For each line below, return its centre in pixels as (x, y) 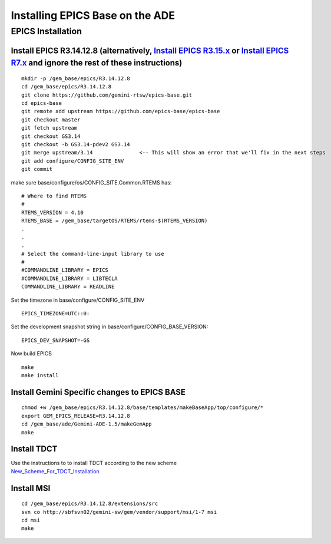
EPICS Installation (47, 31)
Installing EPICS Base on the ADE (93, 15)
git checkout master (51, 120)
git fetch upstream (49, 128)
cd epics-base (42, 103)
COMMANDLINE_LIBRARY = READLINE (68, 287)
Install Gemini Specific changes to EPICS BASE (98, 392)
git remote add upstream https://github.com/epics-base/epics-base (121, 111)
